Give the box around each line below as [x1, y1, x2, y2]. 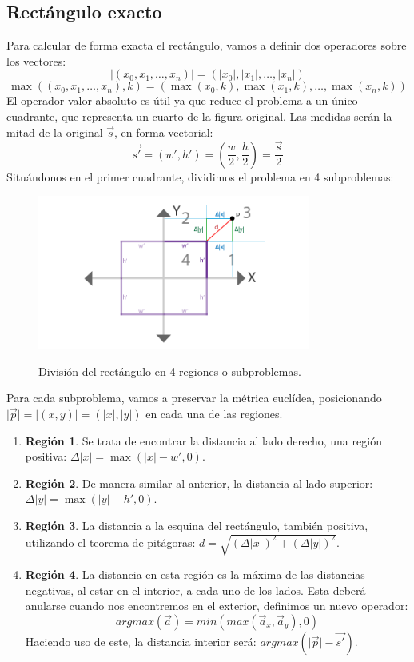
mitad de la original [6, 123, 103, 140]
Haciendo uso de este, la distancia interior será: [25, 632, 257, 649]
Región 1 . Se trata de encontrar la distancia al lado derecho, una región [25, 432, 382, 449]
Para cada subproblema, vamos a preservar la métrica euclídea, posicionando [6, 389, 382, 406]
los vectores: [6, 52, 66, 69]
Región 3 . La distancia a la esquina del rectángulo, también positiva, [25, 516, 368, 533]
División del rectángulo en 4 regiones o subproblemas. [38, 362, 301, 379]
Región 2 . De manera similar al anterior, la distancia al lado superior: [25, 474, 373, 491]
